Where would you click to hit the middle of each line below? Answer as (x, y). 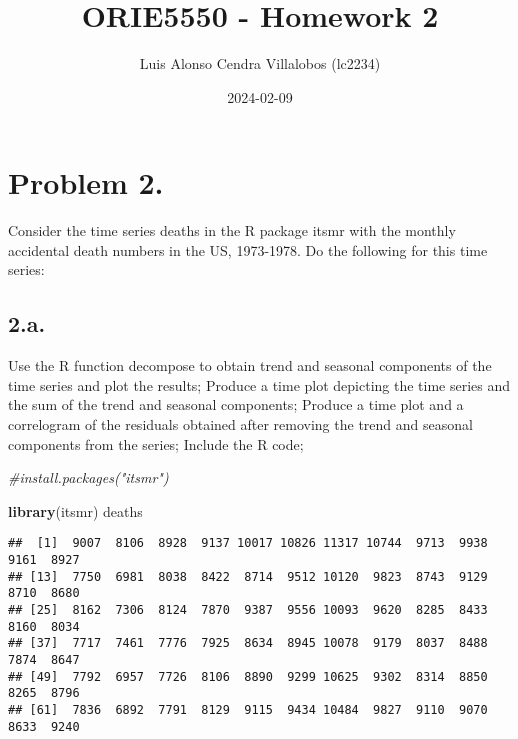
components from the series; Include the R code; (156, 443)
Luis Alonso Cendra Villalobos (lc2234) (260, 63)
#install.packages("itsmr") (88, 477)
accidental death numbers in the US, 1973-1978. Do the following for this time (248, 249)
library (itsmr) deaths (75, 510)
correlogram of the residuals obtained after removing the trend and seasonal (240, 424)
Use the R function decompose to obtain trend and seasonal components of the (250, 365)
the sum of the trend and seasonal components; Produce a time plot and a (236, 404)
